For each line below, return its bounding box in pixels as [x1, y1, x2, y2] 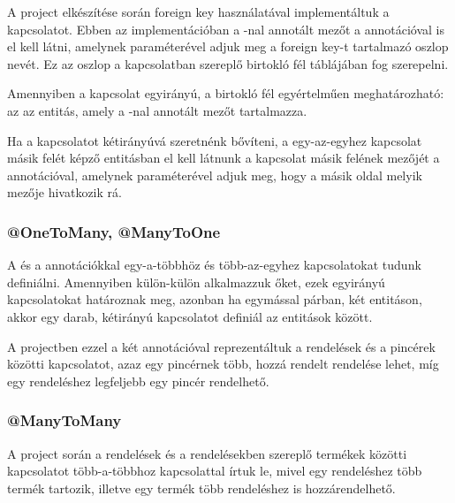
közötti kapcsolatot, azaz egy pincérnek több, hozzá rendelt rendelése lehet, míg [7, 354, 439, 373]
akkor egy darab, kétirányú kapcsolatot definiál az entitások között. [7, 307, 373, 325]
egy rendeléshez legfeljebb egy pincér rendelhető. [7, 371, 269, 390]
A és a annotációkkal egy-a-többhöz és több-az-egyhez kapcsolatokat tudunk [7, 255, 421, 274]
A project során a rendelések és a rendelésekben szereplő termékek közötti [7, 444, 407, 462]
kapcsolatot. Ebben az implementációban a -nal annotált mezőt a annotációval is [7, 19, 445, 38]
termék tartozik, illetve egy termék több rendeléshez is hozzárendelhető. [7, 478, 396, 497]
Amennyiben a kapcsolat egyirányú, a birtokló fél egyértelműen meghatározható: [7, 84, 444, 103]
